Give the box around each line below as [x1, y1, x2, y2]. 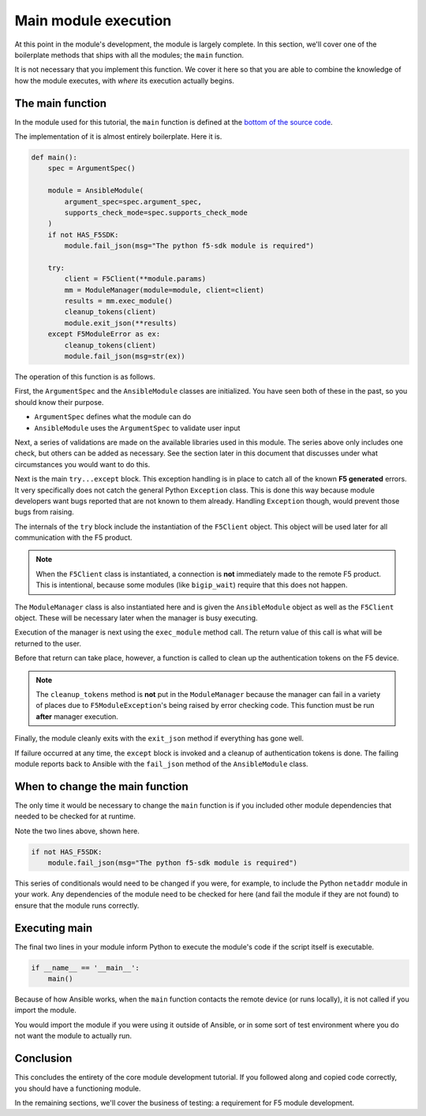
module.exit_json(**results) [64, 318, 177, 328]
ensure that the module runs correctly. [14, 901, 140, 910]
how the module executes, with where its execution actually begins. [14, 76, 234, 85]
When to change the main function [14, 780, 189, 793]
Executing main [14, 921, 93, 934]
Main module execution [14, 12, 172, 29]
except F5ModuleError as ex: [47, 330, 161, 339]
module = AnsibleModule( [47, 186, 144, 195]
